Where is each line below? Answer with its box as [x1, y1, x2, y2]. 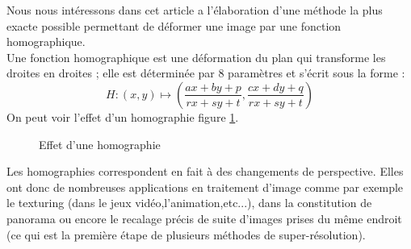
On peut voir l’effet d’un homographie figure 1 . [6, 108, 239, 125]
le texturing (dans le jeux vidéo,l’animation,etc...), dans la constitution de [6, 194, 372, 211]
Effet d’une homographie [39, 135, 161, 152]
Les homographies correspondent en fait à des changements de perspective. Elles [6, 163, 404, 180]
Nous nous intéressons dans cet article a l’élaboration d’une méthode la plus [6, 2, 383, 18]
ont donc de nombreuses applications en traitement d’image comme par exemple [6, 178, 404, 195]
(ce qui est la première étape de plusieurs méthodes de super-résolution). [6, 226, 366, 243]
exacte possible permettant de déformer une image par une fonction [6, 17, 342, 34]
